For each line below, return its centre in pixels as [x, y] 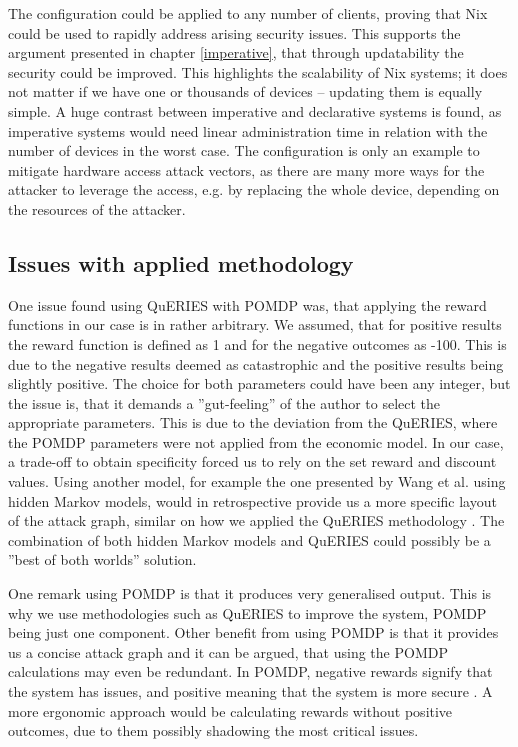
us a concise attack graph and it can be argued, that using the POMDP [228, 651]
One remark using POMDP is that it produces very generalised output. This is [250, 593]
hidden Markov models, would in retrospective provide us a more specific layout [252, 500]
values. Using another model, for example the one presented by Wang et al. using [257, 481]
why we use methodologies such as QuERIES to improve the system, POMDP [247, 612]
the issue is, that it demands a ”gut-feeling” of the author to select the [224, 402]
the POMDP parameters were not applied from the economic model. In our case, [256, 441]
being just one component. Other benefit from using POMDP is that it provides [253, 632]
